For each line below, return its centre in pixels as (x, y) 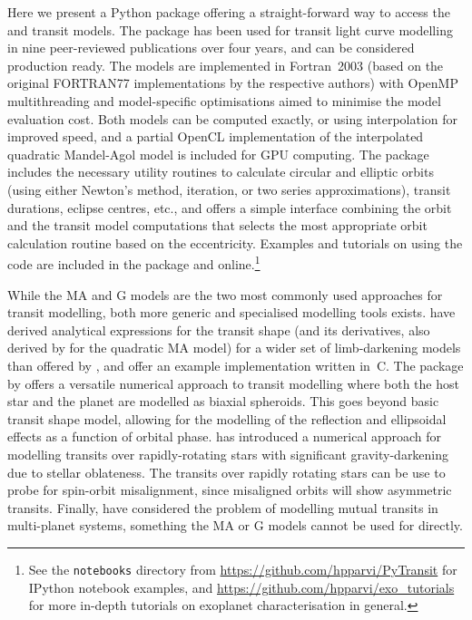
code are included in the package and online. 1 (134, 262)
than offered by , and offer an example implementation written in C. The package (236, 365)
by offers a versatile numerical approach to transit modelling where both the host (233, 383)
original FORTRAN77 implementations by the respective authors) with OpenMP (233, 83)
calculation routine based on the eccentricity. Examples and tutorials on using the (235, 242)
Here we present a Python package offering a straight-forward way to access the (229, 12)
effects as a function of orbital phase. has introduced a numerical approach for (225, 436)
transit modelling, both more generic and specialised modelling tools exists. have (231, 312)
